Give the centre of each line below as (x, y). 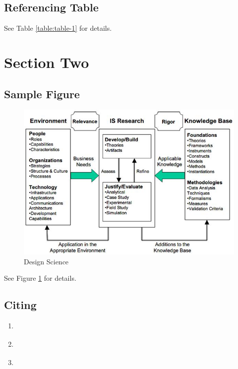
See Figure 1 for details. (40, 278)
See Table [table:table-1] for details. (58, 28)
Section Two (47, 62)
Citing (20, 305)
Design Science (46, 261)
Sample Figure (42, 93)
